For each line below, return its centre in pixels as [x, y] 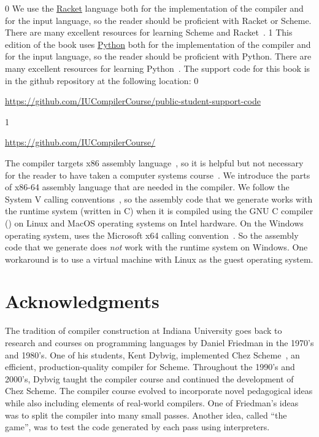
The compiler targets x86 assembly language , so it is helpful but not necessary [154, 162]
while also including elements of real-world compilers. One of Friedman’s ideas [152, 402]
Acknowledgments [82, 301]
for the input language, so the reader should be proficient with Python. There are [158, 56]
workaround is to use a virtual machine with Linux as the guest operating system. [159, 259]
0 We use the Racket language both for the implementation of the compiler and [154, 8]
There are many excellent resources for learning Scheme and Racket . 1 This [149, 32]
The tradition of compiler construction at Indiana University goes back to [144, 331]
